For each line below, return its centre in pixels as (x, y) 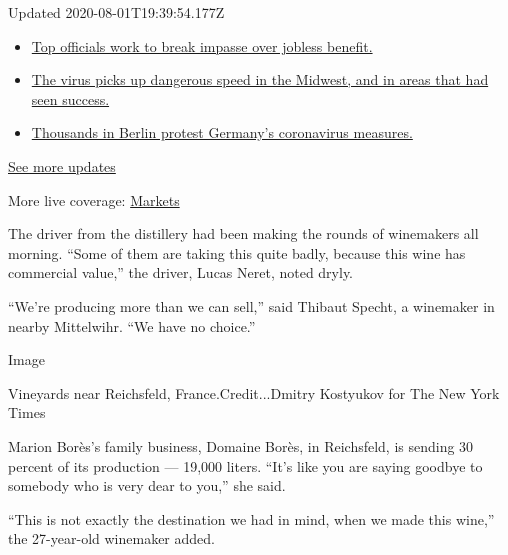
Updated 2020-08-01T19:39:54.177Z (116, 12)
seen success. (70, 98)
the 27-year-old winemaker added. (111, 538)
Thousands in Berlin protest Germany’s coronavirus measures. (222, 132)
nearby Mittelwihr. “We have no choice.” (132, 325)
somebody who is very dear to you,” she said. (147, 485)
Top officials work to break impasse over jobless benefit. (202, 45)
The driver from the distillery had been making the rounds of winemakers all (243, 233)
